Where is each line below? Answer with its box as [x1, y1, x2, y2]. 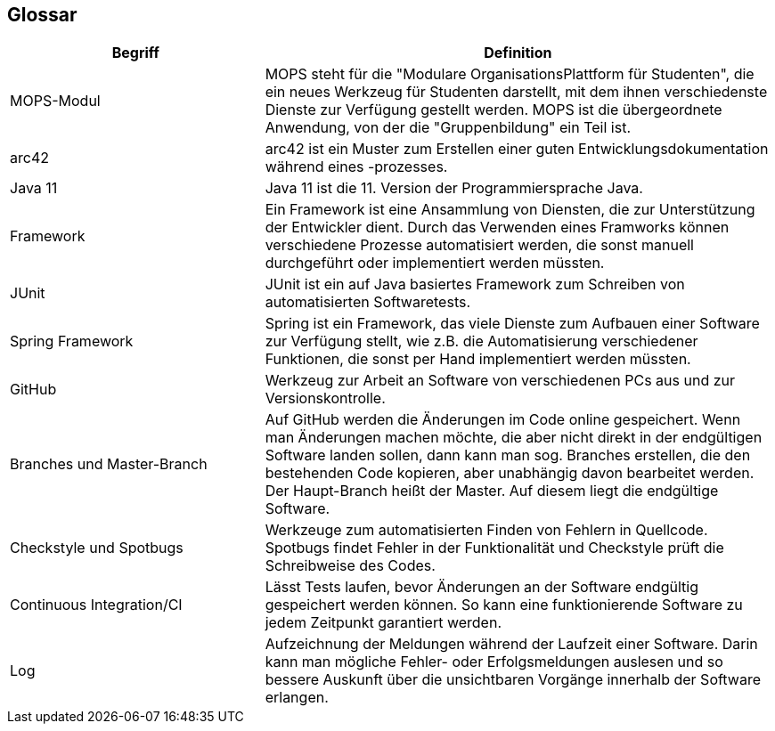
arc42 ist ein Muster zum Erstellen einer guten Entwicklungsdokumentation [265, 140, 769, 158]
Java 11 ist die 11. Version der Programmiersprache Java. [265, 179, 643, 198]
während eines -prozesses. [265, 158, 448, 176]
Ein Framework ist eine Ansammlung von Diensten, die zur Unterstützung [265, 200, 755, 219]
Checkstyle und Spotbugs [10, 539, 184, 557]
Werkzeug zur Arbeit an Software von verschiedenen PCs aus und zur [265, 371, 736, 390]
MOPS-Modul [10, 92, 101, 110]
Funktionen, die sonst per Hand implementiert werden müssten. [265, 350, 691, 369]
